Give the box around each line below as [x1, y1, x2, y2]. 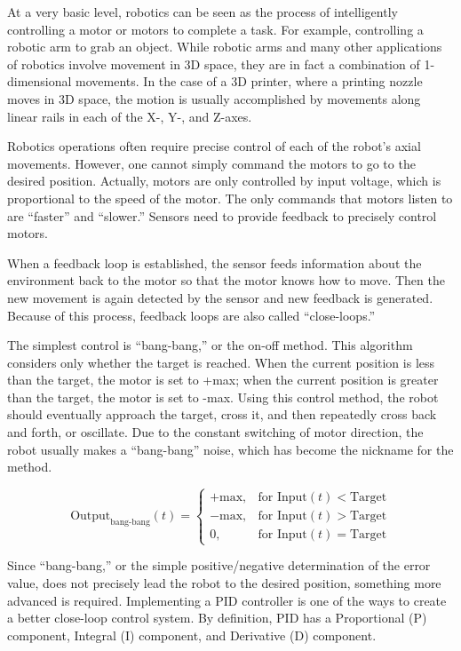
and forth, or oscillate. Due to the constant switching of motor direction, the [7, 423, 424, 441]
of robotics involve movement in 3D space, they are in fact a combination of [7, 54, 420, 73]
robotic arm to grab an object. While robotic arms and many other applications [7, 37, 442, 56]
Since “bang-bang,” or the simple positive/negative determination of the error [7, 556, 431, 575]
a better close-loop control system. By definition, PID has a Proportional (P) [7, 608, 427, 627]
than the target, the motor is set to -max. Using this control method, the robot [7, 387, 439, 406]
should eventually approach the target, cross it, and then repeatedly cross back [7, 405, 437, 424]
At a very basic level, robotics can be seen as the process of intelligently [7, 3, 398, 20]
